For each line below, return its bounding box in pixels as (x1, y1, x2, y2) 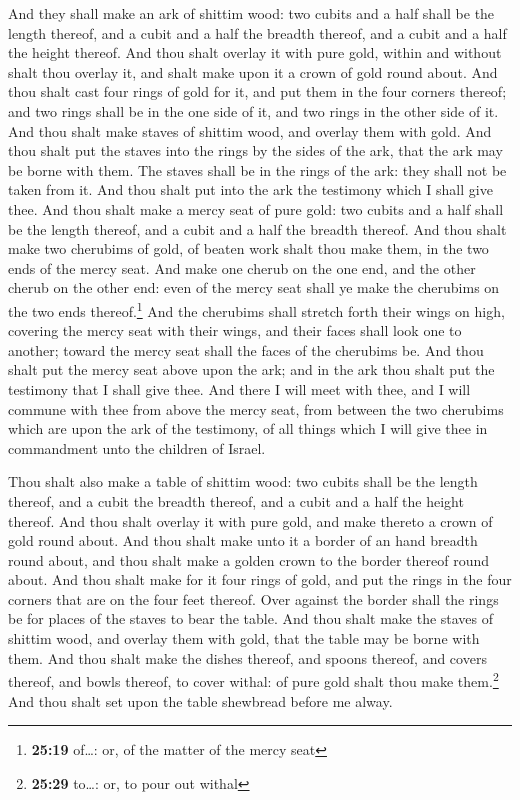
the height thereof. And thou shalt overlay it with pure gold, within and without (8, 42, 502, 63)
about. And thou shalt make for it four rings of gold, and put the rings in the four (8, 569, 512, 590)
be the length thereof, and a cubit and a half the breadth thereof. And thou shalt (8, 218, 507, 239)
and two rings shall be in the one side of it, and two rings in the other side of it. (8, 100, 499, 121)
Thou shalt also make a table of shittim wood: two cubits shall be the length (8, 471, 478, 492)
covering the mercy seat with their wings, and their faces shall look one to (8, 320, 462, 341)
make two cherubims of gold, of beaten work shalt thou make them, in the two (8, 238, 489, 259)
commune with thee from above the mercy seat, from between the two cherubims (8, 398, 504, 419)
